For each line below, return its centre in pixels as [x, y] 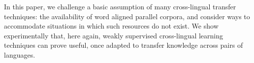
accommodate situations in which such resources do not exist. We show [111, 26]
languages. [20, 54]
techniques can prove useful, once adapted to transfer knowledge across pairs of [124, 45]
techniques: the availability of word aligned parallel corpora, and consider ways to [127, 16]
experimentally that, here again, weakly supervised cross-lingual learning [114, 35]
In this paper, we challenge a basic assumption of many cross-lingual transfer [120, 6]
